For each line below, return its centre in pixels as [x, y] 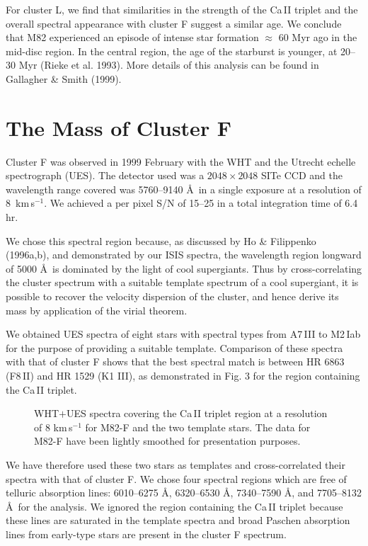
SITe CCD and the [302, 175]
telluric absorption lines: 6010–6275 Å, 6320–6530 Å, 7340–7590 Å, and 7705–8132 [184, 493]
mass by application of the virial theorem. [97, 310]
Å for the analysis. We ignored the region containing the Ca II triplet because [174, 506]
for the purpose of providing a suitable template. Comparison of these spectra [174, 347]
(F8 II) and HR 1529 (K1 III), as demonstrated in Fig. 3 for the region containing [183, 375]
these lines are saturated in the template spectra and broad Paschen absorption [178, 520]
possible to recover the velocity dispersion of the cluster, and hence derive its [172, 296]
